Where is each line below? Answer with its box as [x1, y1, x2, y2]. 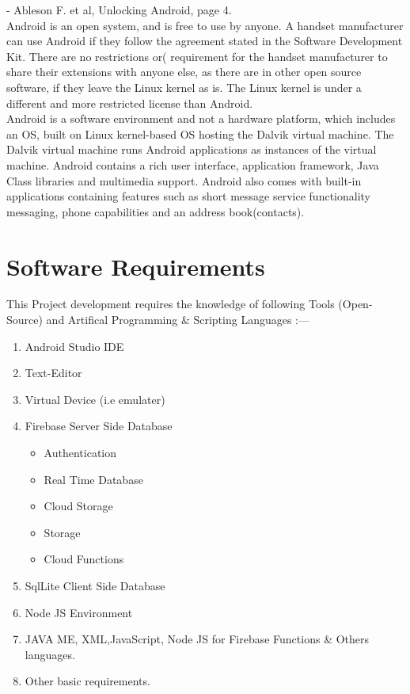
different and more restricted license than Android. [6, 94, 253, 111]
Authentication [44, 444, 116, 460]
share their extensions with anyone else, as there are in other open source [6, 63, 362, 80]
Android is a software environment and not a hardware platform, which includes [6, 110, 396, 127]
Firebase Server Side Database [25, 418, 173, 434]
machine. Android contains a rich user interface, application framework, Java [6, 156, 379, 173]
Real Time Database [44, 471, 143, 487]
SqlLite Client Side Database [25, 577, 165, 593]
